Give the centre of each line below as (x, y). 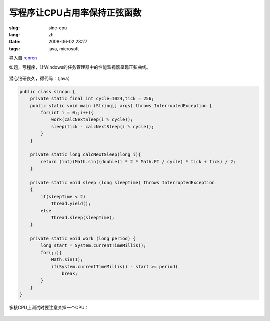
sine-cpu (58, 28)
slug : (14, 28)
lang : (15, 34)
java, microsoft (64, 49)
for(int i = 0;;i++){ (67, 113)
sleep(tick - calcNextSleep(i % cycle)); (103, 127)
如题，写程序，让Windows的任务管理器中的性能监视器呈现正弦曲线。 (80, 67)
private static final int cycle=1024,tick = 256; (92, 99)
